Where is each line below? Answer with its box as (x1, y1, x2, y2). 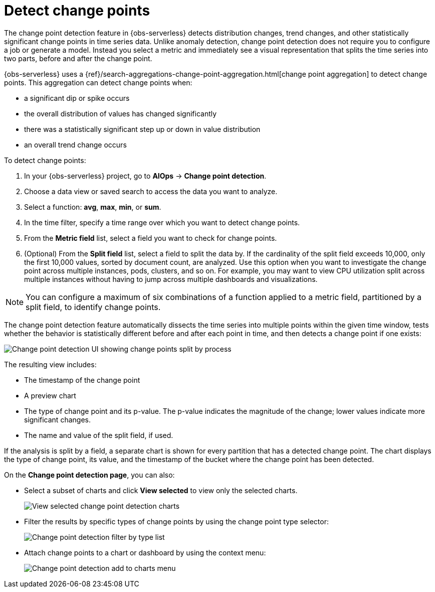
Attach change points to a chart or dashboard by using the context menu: (24, 548, 266, 557)
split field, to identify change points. (26, 302, 161, 312)
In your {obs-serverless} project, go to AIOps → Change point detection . (24, 171, 267, 180)
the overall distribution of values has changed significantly (24, 109, 217, 118)
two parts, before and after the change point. (4, 54, 152, 63)
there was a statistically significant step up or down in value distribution (24, 124, 261, 133)
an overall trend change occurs (24, 140, 127, 149)
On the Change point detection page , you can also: (4, 470, 175, 479)
